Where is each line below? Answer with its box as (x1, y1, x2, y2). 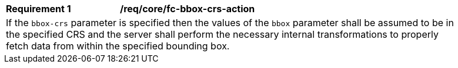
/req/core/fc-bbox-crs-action (120, 3, 255, 15)
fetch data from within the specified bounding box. (6, 40, 230, 52)
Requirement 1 (6, 3, 71, 15)
